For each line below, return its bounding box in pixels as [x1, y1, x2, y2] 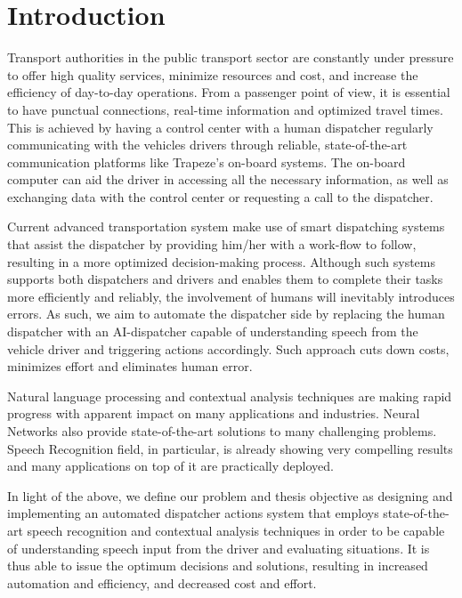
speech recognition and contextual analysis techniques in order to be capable [27, 521, 445, 539]
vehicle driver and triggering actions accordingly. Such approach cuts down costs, [7, 339, 450, 358]
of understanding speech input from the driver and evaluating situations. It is [7, 538, 430, 557]
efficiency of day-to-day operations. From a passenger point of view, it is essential [7, 83, 450, 101]
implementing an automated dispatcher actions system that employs [7, 504, 379, 522]
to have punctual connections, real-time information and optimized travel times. [7, 100, 443, 118]
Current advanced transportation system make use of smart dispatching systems [7, 217, 445, 236]
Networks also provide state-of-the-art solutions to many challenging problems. [7, 422, 437, 440]
